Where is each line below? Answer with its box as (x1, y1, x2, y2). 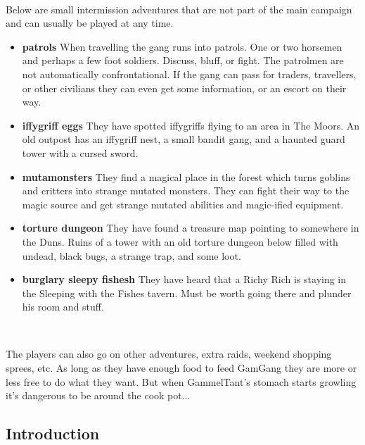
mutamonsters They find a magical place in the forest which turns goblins (22, 169, 350, 184)
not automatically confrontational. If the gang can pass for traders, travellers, (22, 66, 357, 81)
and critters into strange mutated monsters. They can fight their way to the (22, 183, 350, 198)
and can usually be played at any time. (6, 15, 174, 30)
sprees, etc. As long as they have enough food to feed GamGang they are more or (6, 361, 357, 375)
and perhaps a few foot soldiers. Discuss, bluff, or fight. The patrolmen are (22, 53, 344, 68)
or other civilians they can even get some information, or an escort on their (22, 80, 347, 95)
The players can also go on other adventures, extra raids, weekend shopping (6, 346, 332, 361)
